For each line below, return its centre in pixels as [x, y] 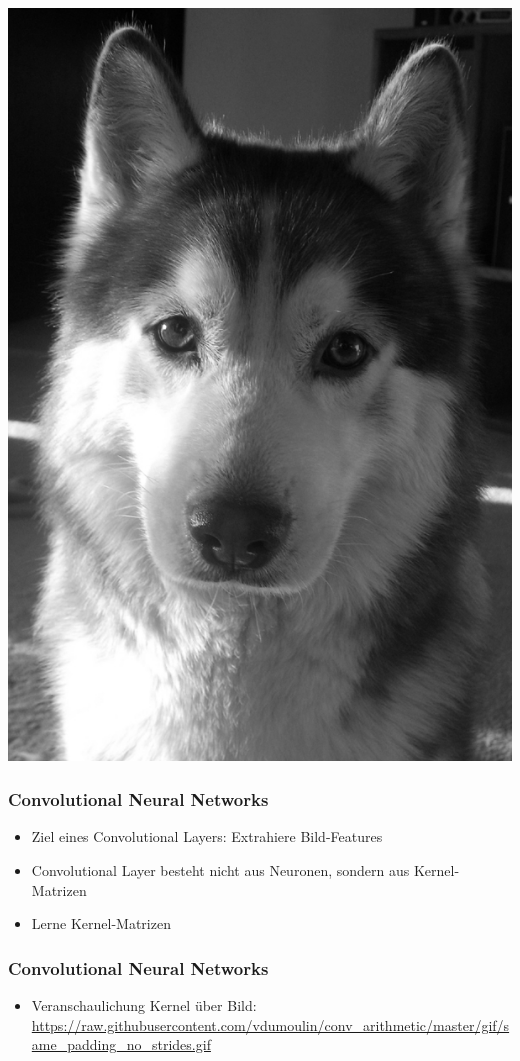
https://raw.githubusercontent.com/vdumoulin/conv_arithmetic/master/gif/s [270, 1024]
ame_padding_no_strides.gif [121, 1044]
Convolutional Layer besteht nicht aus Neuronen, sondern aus [220, 870]
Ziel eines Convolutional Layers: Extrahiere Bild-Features [207, 836]
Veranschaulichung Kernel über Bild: [144, 1005]
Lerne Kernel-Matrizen [101, 923]
